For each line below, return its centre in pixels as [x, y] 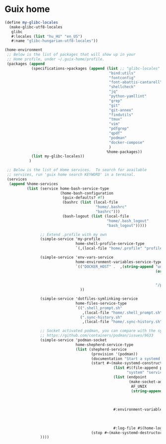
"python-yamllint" [128, 96]
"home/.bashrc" [111, 207]
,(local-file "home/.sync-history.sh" [122, 322]
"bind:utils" [122, 73]
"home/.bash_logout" [128, 221]
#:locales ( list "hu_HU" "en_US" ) [47, 36]
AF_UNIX [139, 386]
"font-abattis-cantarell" [136, 82]
